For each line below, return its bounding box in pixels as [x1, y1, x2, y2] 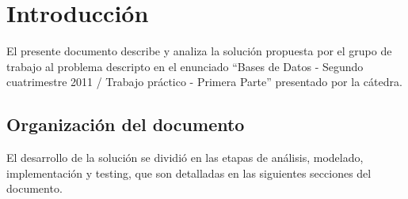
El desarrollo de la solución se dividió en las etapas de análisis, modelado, [6, 149, 364, 166]
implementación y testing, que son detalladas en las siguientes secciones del [6, 164, 372, 181]
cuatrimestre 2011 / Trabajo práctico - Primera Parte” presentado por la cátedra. [6, 73, 402, 90]
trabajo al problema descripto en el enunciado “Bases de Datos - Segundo [6, 58, 364, 74]
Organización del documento [6, 112, 245, 137]
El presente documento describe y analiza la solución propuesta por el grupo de [6, 43, 392, 59]
